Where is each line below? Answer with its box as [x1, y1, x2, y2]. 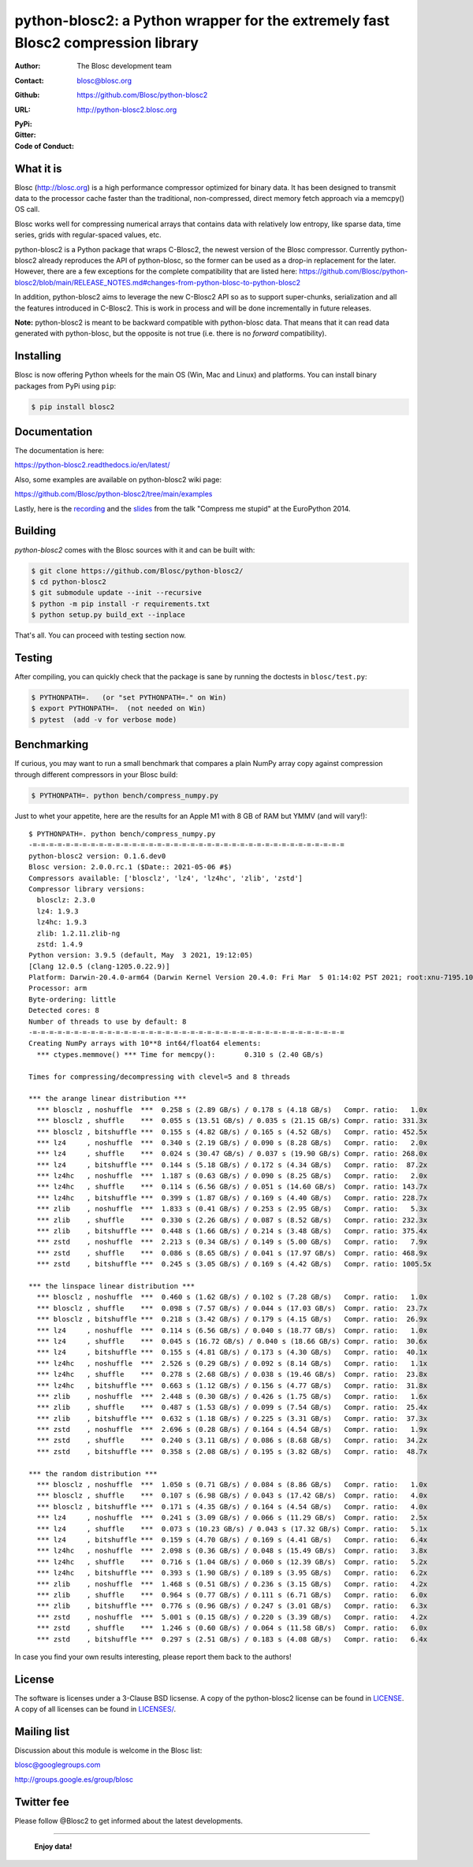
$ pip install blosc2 [31, 402, 115, 411]
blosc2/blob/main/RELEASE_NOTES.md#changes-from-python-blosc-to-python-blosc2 [14, 277, 301, 287]
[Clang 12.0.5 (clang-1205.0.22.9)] [28, 961, 170, 971]
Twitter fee [14, 1795, 70, 1809]
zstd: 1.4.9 [36, 939, 83, 949]
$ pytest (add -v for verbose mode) [31, 715, 177, 724]
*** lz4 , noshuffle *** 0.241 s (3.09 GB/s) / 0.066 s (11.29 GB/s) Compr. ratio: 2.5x [36, 1513, 428, 1523]
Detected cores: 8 [28, 1006, 100, 1015]
